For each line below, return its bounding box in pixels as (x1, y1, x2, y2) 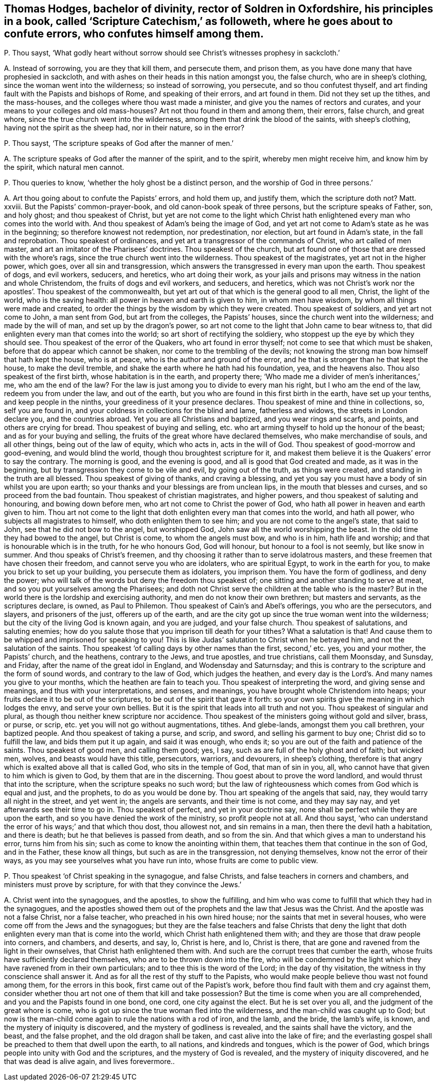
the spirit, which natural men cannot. (4, 163, 124, 172)
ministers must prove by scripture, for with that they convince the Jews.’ (4, 880, 242, 889)
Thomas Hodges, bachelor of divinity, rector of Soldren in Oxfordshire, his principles (4, 2, 434, 15)
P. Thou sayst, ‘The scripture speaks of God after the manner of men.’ (4, 139, 234, 148)
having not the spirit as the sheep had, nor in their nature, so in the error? (4, 123, 245, 132)
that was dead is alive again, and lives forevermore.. (4, 1057, 175, 1066)
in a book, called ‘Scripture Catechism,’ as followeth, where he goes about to (4, 15, 393, 27)
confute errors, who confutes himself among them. (4, 27, 264, 40)
